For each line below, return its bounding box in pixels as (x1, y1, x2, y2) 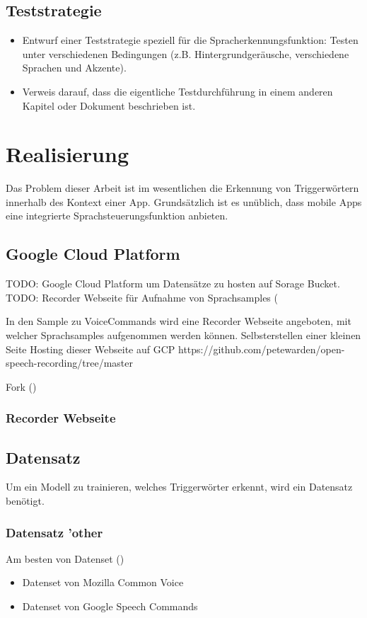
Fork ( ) (6, 379, 37, 394)
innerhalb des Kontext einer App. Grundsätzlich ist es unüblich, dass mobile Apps (6, 194, 362, 209)
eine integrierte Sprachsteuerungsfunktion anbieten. (6, 208, 228, 223)
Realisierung (6, 139, 129, 168)
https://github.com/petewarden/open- (177, 341, 345, 356)
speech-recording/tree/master (6, 355, 133, 370)
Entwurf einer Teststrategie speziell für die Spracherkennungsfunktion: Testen (22, 33, 359, 47)
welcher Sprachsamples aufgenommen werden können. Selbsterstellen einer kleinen (6, 328, 361, 343)
